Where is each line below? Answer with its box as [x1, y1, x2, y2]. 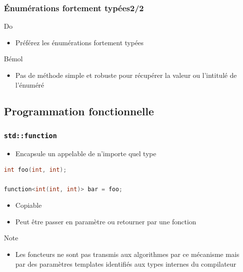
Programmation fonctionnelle [4, 103, 154, 118]
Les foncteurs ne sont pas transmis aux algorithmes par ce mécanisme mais [15, 249, 240, 259]
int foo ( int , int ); [4, 166, 67, 174]
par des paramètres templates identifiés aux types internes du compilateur [15, 258, 237, 269]
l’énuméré [15, 79, 44, 90]
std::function [4, 131, 57, 140]
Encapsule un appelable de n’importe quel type [15, 148, 156, 158]
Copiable [15, 200, 42, 210]
